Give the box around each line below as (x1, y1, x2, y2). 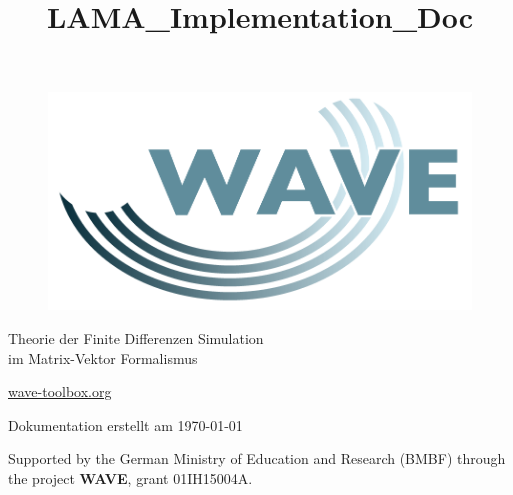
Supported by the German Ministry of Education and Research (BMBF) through (8, 448, 506, 469)
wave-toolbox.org (8, 381, 112, 402)
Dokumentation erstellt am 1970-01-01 (8, 414, 243, 435)
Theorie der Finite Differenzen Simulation (8, 327, 264, 348)
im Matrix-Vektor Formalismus (8, 347, 198, 368)
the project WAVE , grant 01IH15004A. (8, 467, 253, 488)
